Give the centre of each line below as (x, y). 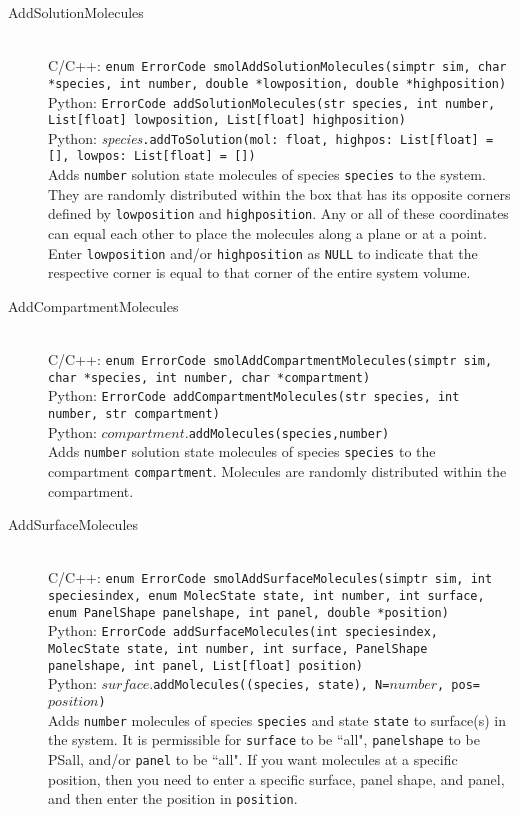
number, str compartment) (134, 414)
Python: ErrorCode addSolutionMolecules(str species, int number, (272, 101)
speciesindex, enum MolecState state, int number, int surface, (266, 596)
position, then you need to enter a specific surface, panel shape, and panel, (276, 778)
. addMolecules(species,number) (287, 431)
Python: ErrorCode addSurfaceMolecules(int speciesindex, (243, 630)
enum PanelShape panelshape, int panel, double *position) (248, 612)
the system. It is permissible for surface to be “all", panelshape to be (264, 739)
